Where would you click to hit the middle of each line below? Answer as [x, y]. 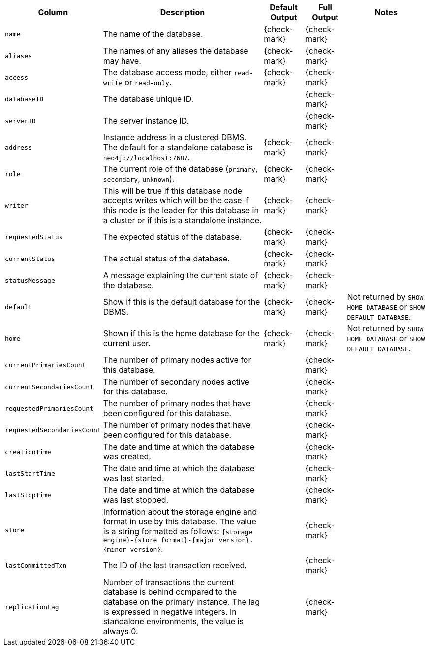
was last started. [134, 478]
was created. [127, 456]
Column [53, 12]
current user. [127, 343]
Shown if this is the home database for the [181, 333]
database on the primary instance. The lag [182, 602]
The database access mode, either [167, 72]
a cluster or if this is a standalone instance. [182, 220]
